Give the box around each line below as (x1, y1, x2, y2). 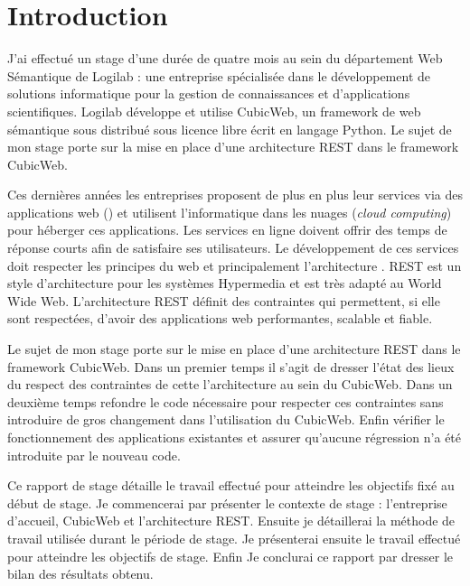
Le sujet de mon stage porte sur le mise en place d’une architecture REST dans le (7, 340, 461, 358)
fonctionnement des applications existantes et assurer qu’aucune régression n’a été (7, 428, 462, 446)
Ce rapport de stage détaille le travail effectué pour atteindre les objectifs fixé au (7, 476, 455, 495)
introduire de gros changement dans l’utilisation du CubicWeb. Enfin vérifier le (7, 410, 445, 429)
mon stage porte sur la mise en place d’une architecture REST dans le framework (7, 137, 459, 156)
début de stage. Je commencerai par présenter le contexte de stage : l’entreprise (7, 493, 447, 512)
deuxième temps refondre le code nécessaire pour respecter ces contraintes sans (7, 392, 444, 411)
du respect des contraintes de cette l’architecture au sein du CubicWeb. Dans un (7, 375, 453, 394)
